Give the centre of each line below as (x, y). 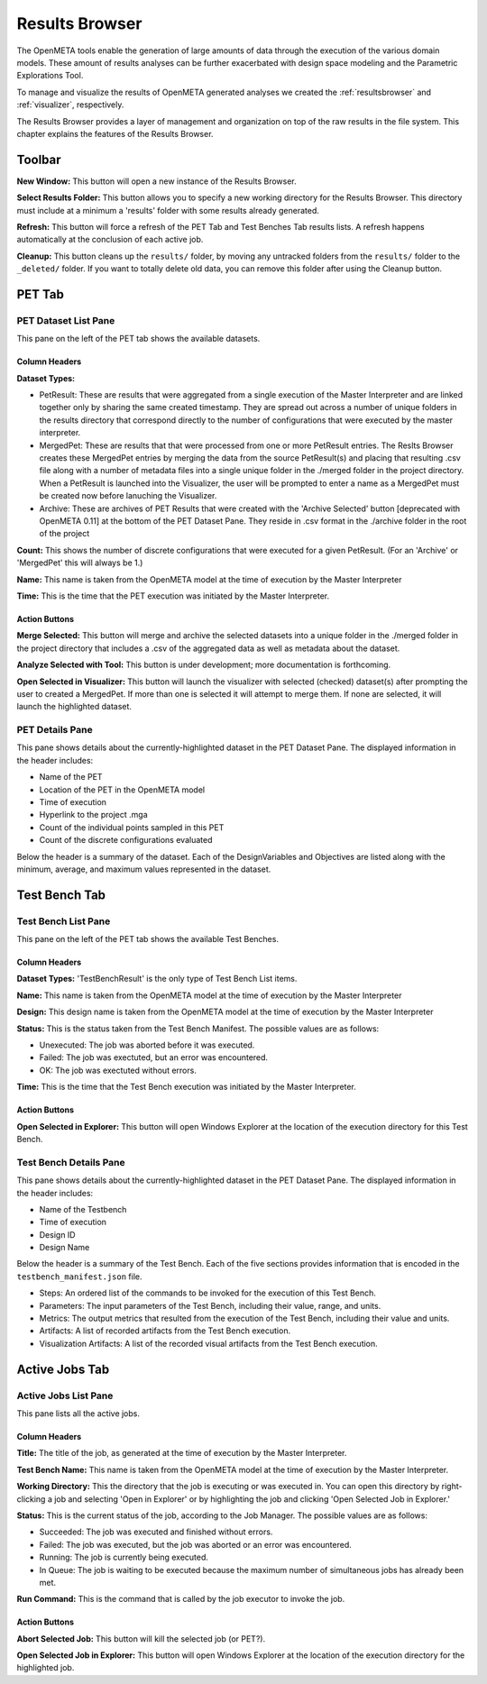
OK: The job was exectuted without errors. (118, 1070)
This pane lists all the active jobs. (78, 1413)
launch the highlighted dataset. (74, 707)
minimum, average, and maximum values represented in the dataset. (144, 869)
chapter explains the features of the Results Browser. (115, 133)
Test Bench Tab (61, 895)
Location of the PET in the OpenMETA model (122, 790)
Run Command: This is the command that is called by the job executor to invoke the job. (181, 1599)
